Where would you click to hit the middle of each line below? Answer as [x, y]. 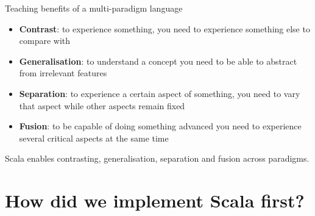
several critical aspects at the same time [94, 138]
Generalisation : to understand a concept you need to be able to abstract [158, 61]
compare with [45, 41]
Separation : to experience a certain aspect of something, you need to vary [160, 93]
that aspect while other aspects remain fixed [102, 105]
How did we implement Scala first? [155, 200]
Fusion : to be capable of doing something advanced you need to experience [160, 126]
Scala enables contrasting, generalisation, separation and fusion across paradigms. [157, 158]
